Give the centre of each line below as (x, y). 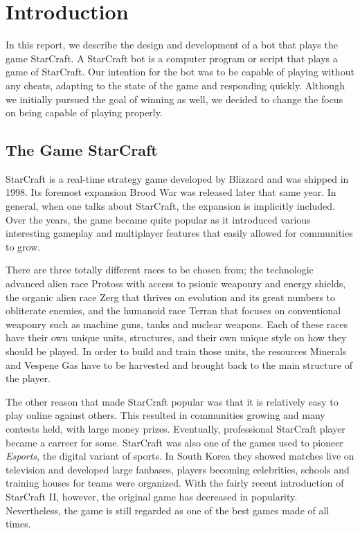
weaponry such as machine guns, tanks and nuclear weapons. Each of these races (177, 324)
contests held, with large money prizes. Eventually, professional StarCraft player (175, 428)
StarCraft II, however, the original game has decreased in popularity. (152, 496)
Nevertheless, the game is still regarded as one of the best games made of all (168, 510)
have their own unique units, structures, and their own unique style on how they (176, 337)
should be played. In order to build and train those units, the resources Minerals (176, 351)
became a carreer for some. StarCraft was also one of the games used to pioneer (174, 442)
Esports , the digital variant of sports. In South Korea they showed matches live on (180, 456)
